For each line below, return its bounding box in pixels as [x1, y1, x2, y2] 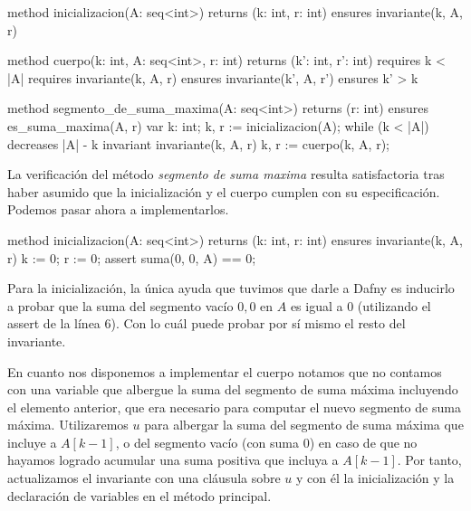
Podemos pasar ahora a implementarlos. [7, 200, 229, 219]
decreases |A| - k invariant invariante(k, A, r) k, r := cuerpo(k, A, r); [7, 134, 389, 153]
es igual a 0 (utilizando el [290, 296, 431, 315]
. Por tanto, [397, 450, 462, 469]
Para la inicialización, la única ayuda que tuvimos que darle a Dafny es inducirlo [7, 279, 455, 298]
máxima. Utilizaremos [7, 415, 129, 434]
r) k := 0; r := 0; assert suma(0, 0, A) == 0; [7, 248, 256, 267]
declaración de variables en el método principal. [7, 486, 272, 505]
